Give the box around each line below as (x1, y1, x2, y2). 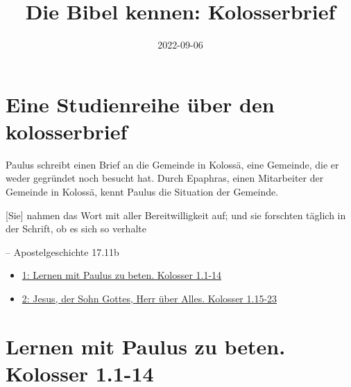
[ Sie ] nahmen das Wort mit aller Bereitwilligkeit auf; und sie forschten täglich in (6, 207, 346, 222)
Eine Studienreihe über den (6, 89, 275, 118)
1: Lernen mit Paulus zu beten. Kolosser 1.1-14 (22, 268, 222, 282)
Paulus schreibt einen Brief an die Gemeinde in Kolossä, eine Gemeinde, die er (6, 157, 339, 171)
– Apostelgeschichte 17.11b (6, 244, 119, 259)
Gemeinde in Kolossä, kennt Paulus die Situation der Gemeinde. (6, 184, 279, 199)
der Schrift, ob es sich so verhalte (6, 221, 146, 236)
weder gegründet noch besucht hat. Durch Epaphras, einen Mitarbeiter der (6, 171, 324, 185)
